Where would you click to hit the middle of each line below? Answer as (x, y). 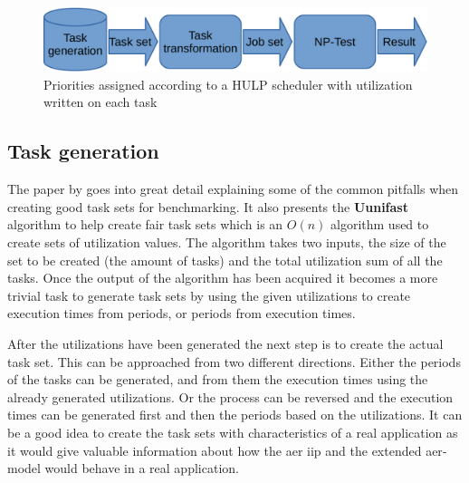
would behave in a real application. (142, 468)
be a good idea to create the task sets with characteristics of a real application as (233, 432)
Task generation (83, 151)
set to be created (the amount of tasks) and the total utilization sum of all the (225, 260)
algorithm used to (380, 224)
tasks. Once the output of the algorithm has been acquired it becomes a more (223, 278)
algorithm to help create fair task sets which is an (145, 224)
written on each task (100, 102)
